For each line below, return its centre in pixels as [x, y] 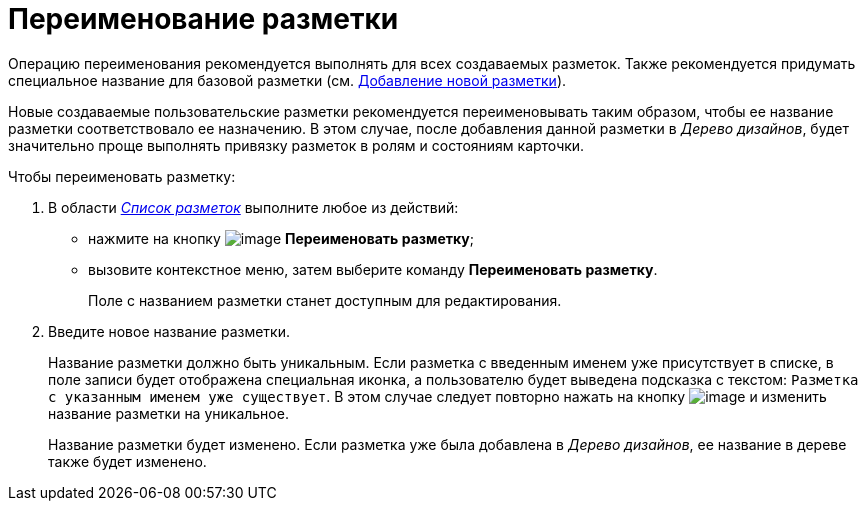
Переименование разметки [203, 19]
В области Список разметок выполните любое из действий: [253, 207]
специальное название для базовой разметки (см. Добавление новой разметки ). [287, 80]
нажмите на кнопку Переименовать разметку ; [281, 238]
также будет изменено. [127, 461]
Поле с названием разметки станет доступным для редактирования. [325, 300]
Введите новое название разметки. [169, 331]
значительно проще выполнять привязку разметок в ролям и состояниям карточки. [296, 145]
